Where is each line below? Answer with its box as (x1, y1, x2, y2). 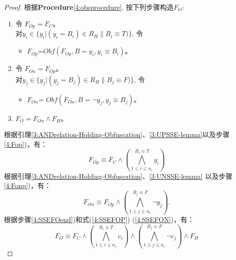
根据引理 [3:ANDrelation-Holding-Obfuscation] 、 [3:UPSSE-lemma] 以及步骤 (4, 129, 230, 139)
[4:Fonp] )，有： (4, 180, 51, 191)
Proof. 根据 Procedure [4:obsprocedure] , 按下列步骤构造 (4, 2, 174, 12)
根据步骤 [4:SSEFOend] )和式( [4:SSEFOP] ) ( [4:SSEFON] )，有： (4, 214, 195, 224)
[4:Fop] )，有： (4, 139, 47, 149)
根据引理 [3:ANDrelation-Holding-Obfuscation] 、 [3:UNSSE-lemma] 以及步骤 (4, 171, 233, 181)
